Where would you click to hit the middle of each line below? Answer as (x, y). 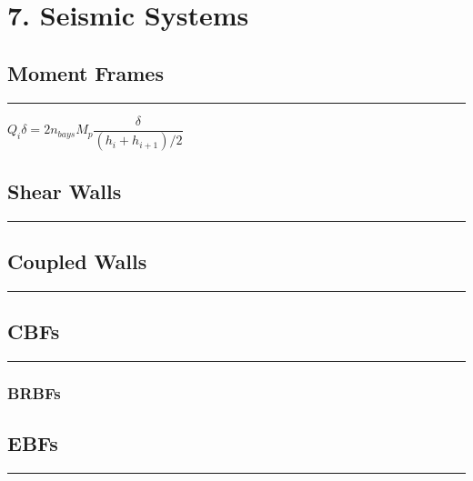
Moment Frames (86, 72)
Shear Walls (65, 190)
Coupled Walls (77, 261)
